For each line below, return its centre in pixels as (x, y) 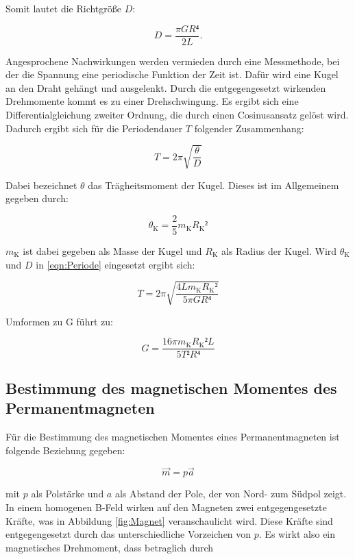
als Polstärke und (68, 494)
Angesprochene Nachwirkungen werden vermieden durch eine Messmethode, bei (173, 61)
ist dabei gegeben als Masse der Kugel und (112, 251)
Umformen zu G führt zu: (59, 321)
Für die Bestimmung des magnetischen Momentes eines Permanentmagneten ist (173, 436)
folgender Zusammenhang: (249, 128)
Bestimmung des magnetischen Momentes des (171, 387)
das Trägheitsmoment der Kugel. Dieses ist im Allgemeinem (213, 185)
